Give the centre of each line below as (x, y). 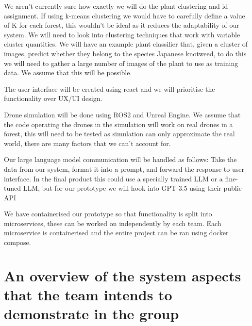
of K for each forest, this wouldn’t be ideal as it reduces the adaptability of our (122, 25)
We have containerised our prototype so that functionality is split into (108, 214)
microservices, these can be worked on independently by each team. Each (113, 223)
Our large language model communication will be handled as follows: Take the (120, 159)
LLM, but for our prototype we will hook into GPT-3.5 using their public (132, 188)
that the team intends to (88, 295)
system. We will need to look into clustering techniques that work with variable (122, 34)
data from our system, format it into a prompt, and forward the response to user (124, 169)
